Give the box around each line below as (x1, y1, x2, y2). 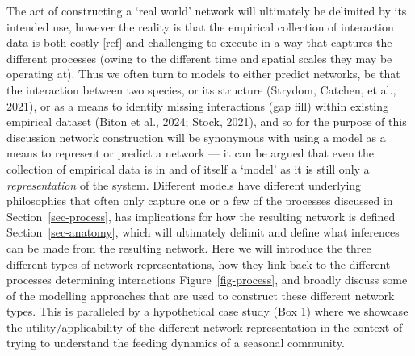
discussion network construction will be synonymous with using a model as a (6, 128, 386, 145)
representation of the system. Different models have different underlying (6, 176, 362, 193)
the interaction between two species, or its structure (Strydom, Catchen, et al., (6, 81, 396, 98)
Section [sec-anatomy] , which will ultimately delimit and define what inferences (6, 224, 400, 241)
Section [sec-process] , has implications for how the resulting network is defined (6, 207, 396, 224)
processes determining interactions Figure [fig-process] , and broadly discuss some (6, 271, 408, 288)
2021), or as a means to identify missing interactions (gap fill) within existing (6, 97, 389, 114)
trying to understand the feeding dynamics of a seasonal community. (6, 334, 345, 351)
